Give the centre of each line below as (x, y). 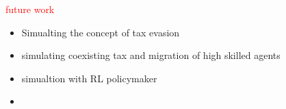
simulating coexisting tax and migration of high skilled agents (151, 55)
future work (30, 9)
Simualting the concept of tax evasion (101, 32)
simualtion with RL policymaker (89, 78)
